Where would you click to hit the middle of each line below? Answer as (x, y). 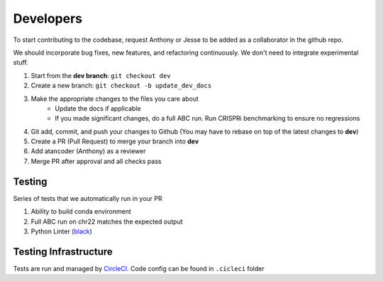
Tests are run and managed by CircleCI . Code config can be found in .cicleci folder (139, 268)
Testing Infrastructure (63, 252)
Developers (48, 18)
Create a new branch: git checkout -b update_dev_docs (121, 86)
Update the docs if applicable (98, 108)
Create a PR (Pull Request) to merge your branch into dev (115, 141)
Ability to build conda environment (81, 211)
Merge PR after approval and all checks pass (96, 161)
